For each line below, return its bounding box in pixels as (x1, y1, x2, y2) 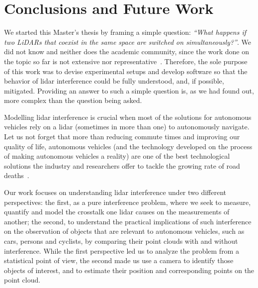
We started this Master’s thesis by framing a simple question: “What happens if (4, 27, 247, 37)
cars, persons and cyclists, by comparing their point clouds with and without (4, 236, 238, 246)
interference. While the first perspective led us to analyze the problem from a (4, 245, 239, 256)
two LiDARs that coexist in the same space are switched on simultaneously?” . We (4, 36, 251, 47)
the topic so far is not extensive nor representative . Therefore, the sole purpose (4, 56, 248, 66)
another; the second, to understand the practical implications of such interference (4, 216, 252, 226)
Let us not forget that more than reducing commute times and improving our (4, 131, 240, 142)
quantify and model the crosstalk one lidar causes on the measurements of (4, 206, 230, 217)
